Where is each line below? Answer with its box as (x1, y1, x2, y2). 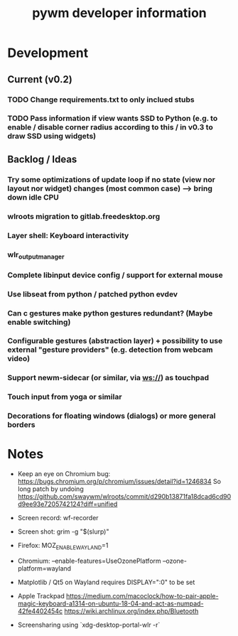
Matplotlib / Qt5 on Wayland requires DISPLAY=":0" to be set (17, 578, 195, 586)
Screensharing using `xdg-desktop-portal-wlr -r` (17, 620, 161, 629)
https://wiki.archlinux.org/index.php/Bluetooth (63, 606, 199, 615)
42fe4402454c (17, 606, 63, 615)
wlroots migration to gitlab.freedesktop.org (7, 211, 161, 221)
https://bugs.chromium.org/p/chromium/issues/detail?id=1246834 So (17, 478, 222, 486)
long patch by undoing (17, 485, 84, 493)
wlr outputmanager (7, 249, 65, 261)
